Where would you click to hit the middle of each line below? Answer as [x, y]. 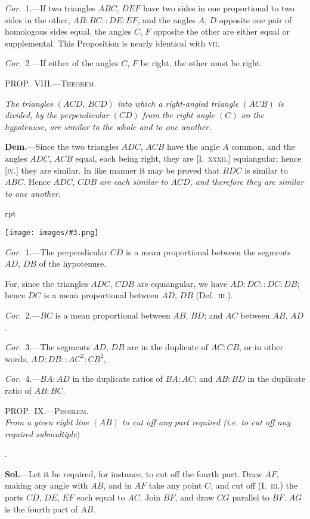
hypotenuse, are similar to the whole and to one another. [108, 126]
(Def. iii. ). [214, 295]
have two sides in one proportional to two [218, 8]
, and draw [195, 497]
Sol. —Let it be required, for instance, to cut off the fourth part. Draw [134, 473]
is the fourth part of [41, 509]
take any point [175, 485]
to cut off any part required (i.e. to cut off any [206, 422]
